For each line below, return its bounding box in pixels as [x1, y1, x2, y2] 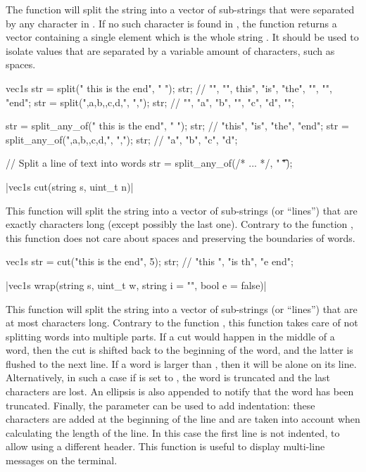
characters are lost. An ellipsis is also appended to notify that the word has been [6, 384, 354, 399]
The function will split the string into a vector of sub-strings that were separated [6, 2, 355, 16]
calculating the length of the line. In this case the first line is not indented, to [6, 425, 340, 440]
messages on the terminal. [6, 453, 118, 468]
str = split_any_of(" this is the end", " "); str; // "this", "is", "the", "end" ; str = [6, 118, 349, 133]
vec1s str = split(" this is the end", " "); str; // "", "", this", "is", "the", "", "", [6, 80, 332, 95]
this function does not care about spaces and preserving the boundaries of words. [6, 230, 355, 245]
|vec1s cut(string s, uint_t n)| [6, 179, 134, 193]
